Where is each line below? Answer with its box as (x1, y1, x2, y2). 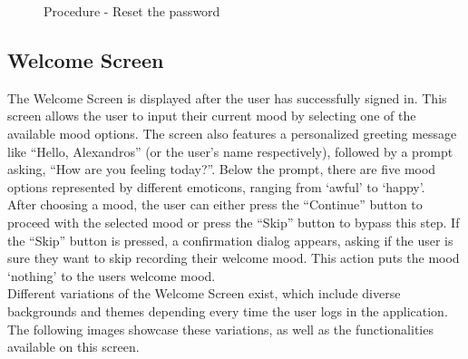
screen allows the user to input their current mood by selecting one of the (7, 106, 416, 125)
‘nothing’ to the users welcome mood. (7, 266, 216, 285)
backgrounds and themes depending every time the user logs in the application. (7, 301, 448, 320)
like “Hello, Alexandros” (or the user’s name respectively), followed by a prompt (7, 141, 453, 160)
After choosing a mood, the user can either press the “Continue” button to (7, 195, 423, 214)
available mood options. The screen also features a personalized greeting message (7, 123, 457, 142)
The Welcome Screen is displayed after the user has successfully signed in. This (7, 88, 447, 107)
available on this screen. (7, 337, 140, 356)
